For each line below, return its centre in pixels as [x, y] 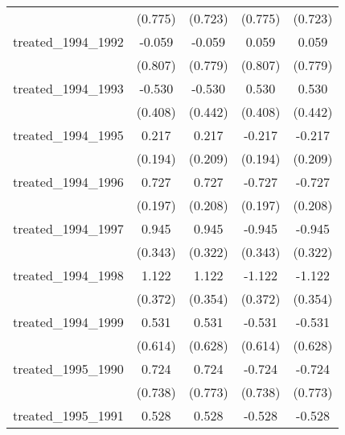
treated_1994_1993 [68, 88]
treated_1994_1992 [68, 41]
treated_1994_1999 [68, 322]
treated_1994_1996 [68, 182]
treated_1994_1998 [68, 275]
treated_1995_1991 [68, 415]
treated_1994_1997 [68, 228]
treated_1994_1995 [68, 135]
